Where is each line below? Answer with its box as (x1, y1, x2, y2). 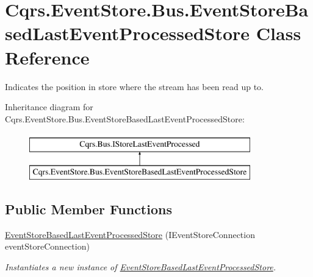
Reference (5, 44, 90, 69)
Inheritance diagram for (5, 100, 93, 113)
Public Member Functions (5, 199, 172, 218)
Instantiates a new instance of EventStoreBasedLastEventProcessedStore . (5, 260, 276, 273)
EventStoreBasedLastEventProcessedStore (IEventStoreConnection (5, 228, 255, 240)
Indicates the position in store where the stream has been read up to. (5, 80, 264, 93)
